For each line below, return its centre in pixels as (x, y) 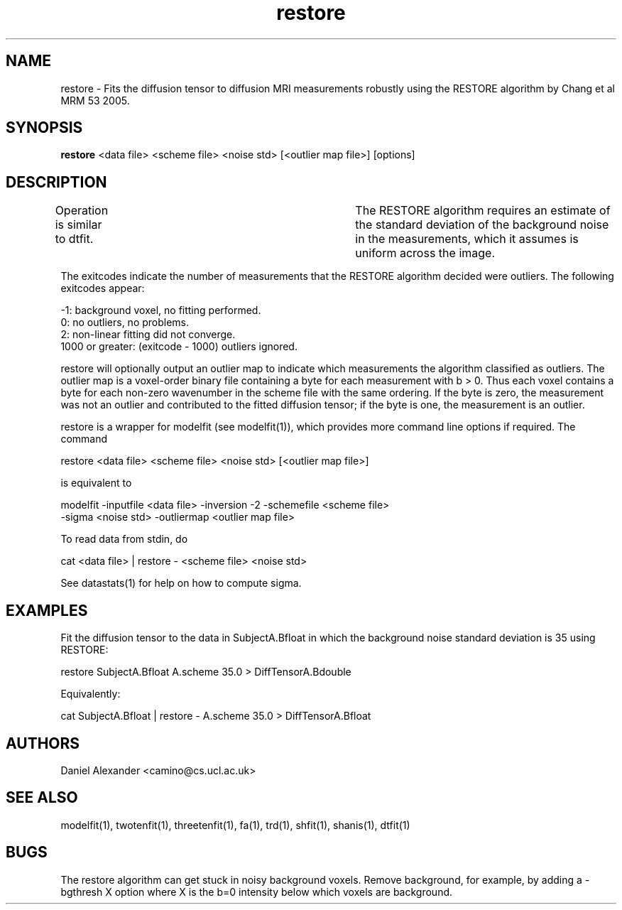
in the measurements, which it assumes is (467, 239)
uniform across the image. (425, 253)
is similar (78, 225)
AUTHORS (43, 743)
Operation (82, 211)
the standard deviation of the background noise (482, 225)
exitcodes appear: (103, 288)
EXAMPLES (47, 610)
